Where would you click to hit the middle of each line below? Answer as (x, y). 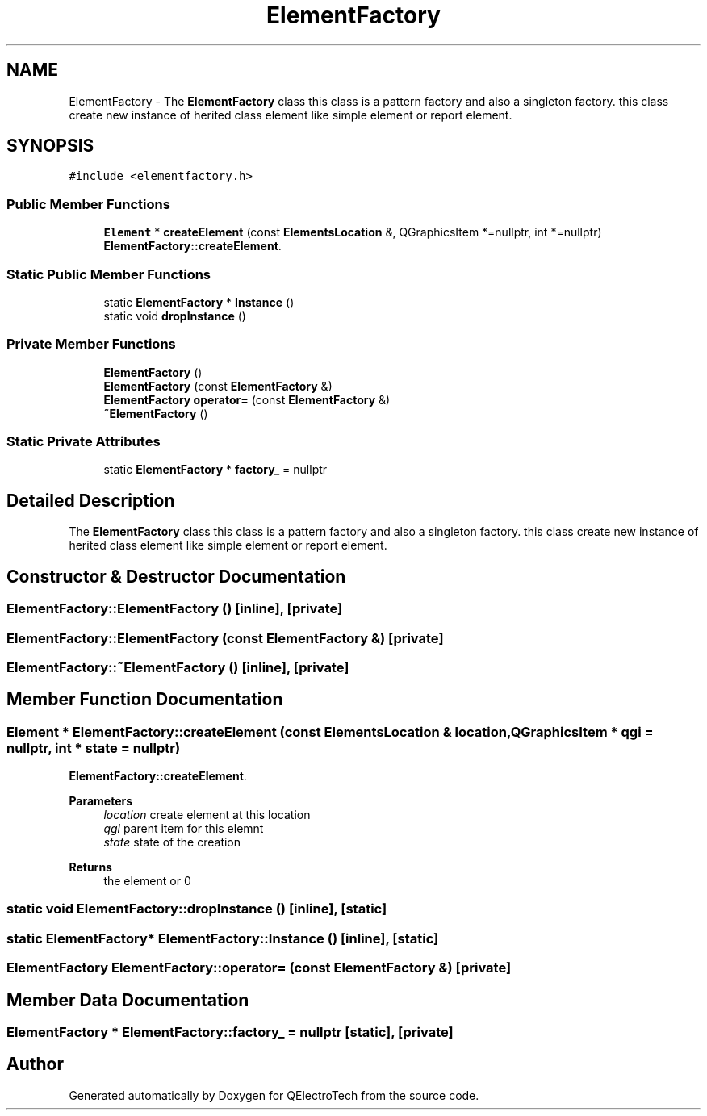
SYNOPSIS (50, 146)
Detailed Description (91, 500)
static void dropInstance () (175, 316)
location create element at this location (207, 815)
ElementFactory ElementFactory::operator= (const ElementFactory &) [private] (259, 968)
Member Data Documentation (128, 1000)
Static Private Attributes (84, 442)
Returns (90, 867)
